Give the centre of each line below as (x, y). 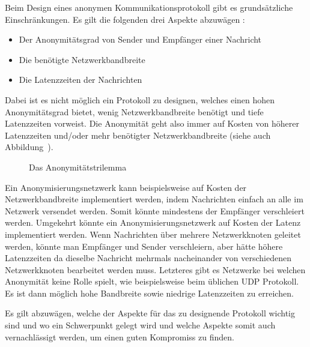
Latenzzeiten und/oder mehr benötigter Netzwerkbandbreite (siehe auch (138, 135)
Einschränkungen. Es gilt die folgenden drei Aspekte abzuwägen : (125, 19)
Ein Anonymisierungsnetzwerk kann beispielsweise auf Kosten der (126, 187)
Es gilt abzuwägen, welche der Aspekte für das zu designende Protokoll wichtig (150, 313)
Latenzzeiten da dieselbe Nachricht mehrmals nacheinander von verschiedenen (148, 258)
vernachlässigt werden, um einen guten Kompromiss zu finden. (120, 336)
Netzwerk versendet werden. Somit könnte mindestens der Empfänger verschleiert (155, 210)
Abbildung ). (29, 147)
